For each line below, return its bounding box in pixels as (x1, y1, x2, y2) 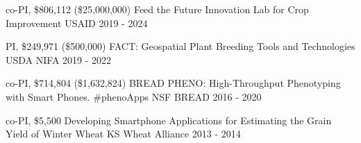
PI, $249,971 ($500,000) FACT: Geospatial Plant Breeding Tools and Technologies (6, 39, 355, 53)
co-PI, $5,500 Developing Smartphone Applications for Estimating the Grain (6, 112, 332, 127)
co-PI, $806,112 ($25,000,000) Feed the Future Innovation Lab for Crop (6, 2, 309, 16)
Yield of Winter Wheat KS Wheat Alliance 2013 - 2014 (6, 126, 241, 141)
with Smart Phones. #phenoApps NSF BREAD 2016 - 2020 (6, 89, 262, 103)
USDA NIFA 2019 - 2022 (6, 52, 112, 67)
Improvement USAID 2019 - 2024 (6, 15, 148, 30)
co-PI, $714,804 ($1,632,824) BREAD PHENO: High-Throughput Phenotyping (6, 76, 341, 90)
